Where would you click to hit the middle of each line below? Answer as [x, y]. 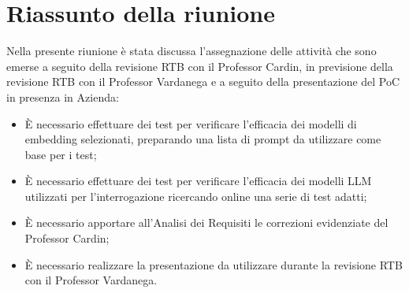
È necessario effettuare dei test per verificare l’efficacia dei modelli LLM [198, 181]
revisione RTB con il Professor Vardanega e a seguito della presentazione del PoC [203, 82]
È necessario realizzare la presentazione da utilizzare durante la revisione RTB [214, 264]
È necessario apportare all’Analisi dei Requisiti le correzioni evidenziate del [206, 223]
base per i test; [61, 154]
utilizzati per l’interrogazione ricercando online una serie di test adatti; [196, 196]
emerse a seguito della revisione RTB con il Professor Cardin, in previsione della [200, 66]
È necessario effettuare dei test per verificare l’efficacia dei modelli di [191, 123]
